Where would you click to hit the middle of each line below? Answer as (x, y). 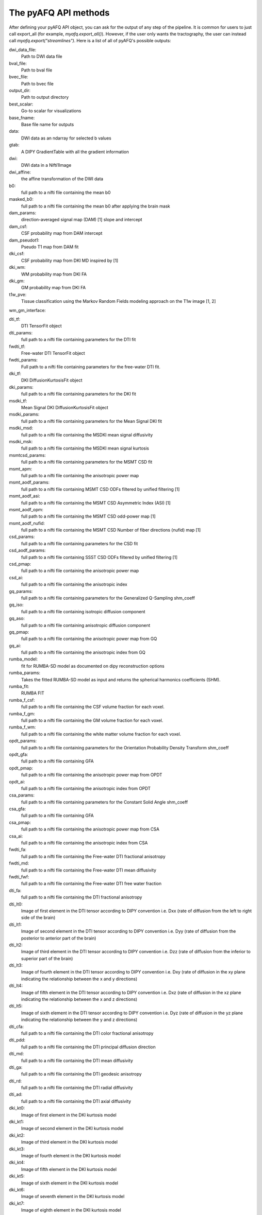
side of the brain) (38, 918)
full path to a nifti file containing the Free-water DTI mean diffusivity (89, 870)
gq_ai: (15, 645)
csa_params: (22, 795)
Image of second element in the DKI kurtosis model (72, 1128)
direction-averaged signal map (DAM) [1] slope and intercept (82, 220)
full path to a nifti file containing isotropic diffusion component (83, 611)
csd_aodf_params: (27, 550)
